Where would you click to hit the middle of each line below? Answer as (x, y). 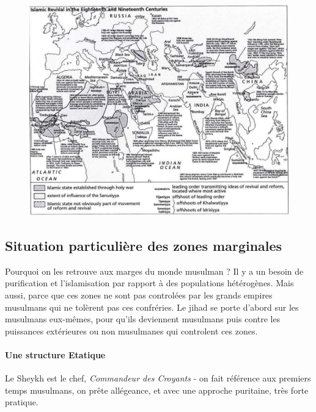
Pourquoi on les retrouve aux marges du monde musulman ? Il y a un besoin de (154, 271)
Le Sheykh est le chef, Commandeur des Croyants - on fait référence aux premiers (158, 378)
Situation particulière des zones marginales (144, 246)
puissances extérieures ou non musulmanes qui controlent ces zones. (131, 331)
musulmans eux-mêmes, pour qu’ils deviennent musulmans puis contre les (143, 319)
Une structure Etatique (55, 355)
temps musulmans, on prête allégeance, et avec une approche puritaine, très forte (157, 390)
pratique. (22, 402)
